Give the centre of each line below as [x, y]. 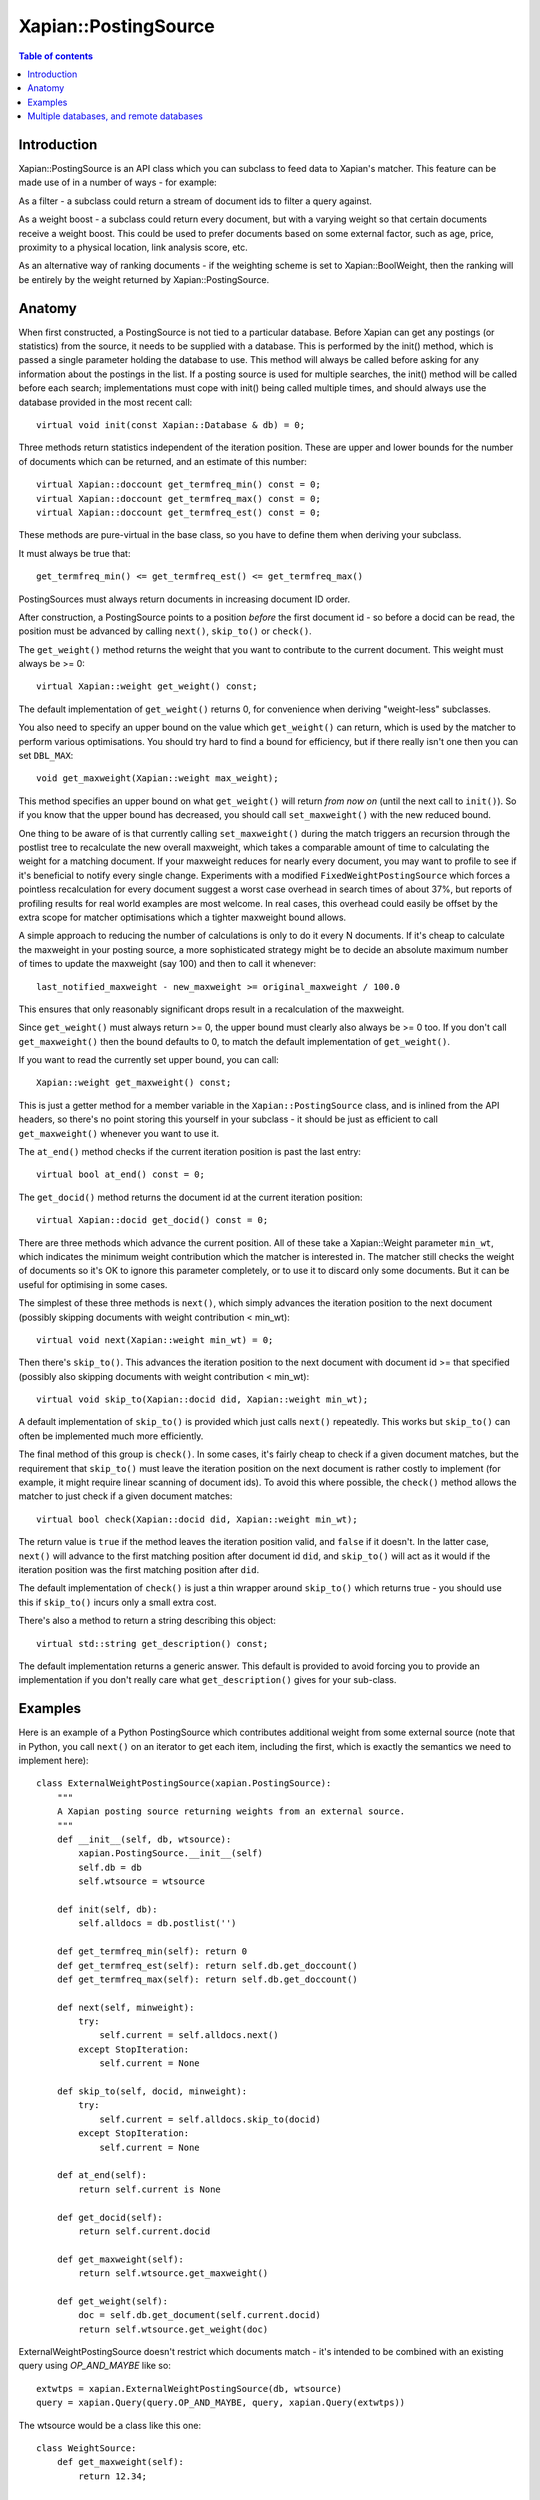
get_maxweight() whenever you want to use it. [119, 1133]
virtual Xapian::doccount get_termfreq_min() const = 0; [179, 484]
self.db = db [110, 1867]
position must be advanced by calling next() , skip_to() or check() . [165, 631]
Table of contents [56, 56]
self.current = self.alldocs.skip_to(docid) [210, 2119]
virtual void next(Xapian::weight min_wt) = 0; [155, 1339]
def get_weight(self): [112, 2301]
